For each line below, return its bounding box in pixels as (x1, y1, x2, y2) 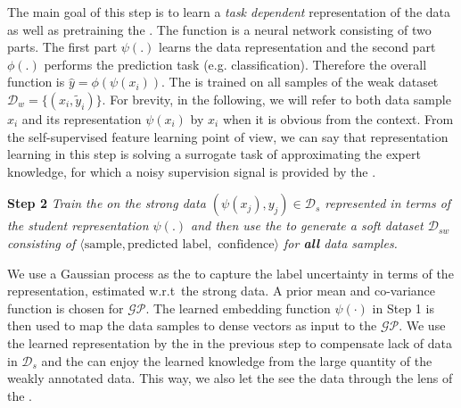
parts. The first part (7, 37, 118, 56)
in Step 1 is (372, 298, 434, 317)
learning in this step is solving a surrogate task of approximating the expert (7, 145, 421, 163)
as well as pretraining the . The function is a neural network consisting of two (7, 20, 432, 38)
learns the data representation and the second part (159, 37, 436, 56)
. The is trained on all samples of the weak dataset (161, 72, 439, 91)
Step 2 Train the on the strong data (7, 194, 206, 212)
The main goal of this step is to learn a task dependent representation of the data (7, 3, 451, 21)
